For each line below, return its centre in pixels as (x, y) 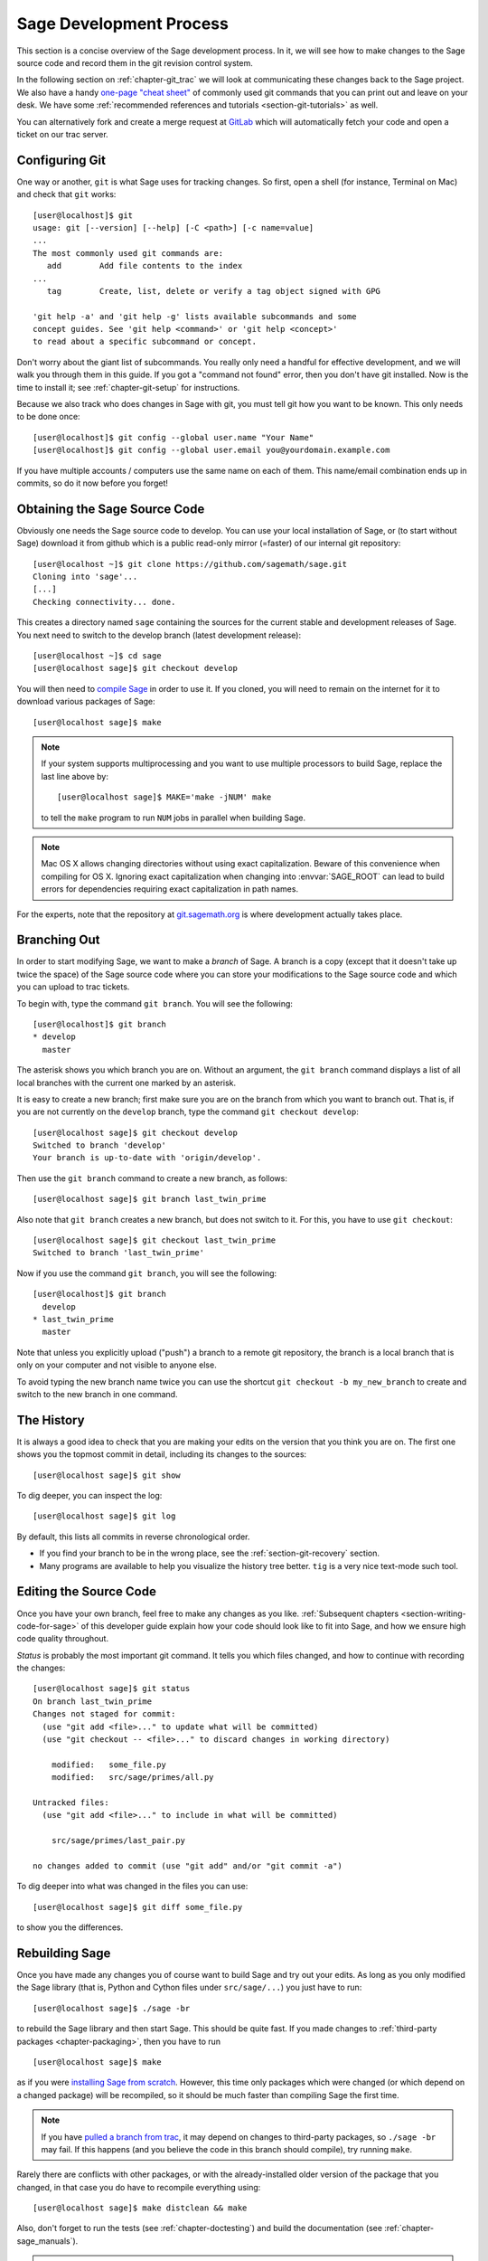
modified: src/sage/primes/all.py (132, 1778)
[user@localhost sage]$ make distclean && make (140, 2208)
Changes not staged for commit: (104, 1714)
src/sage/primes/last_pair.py (118, 1841)
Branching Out (58, 940)
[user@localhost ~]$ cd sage (97, 656)
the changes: (41, 1668)
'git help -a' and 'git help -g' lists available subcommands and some (195, 316)
